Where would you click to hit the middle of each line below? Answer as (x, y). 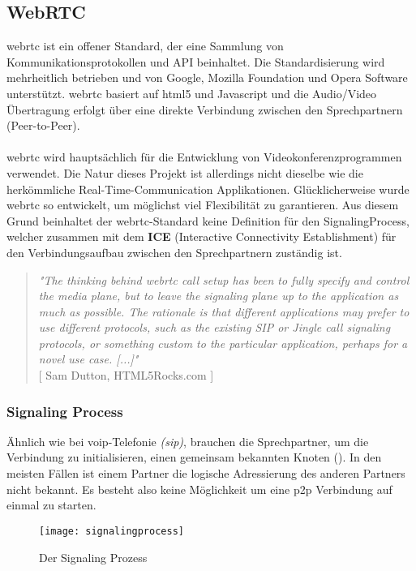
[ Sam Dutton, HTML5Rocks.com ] (126, 375)
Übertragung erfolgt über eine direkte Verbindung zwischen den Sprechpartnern (205, 109)
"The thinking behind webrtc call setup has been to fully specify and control (224, 279)
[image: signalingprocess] (112, 531)
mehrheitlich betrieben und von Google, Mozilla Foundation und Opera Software (207, 77)
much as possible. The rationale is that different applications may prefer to (224, 311)
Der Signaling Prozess (93, 557)
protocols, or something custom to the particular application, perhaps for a (223, 343)
